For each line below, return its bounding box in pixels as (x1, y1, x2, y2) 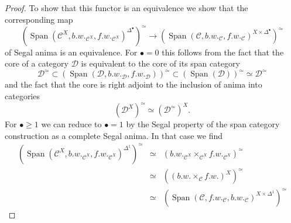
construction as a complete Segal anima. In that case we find (5, 129, 223, 141)
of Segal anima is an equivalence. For (5, 46, 138, 58)
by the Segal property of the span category (126, 118, 280, 130)
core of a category (5, 57, 69, 69)
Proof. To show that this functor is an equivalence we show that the (5, 2, 248, 13)
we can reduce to (41, 118, 102, 130)
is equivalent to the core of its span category (81, 57, 240, 69)
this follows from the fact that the (162, 46, 284, 58)
